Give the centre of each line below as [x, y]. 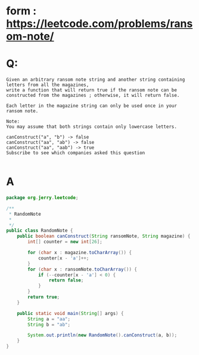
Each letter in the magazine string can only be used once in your [92, 106]
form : [21, 11]
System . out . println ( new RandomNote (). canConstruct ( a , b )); [102, 335]
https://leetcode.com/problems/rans [99, 24]
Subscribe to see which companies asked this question [76, 153]
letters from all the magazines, [48, 85]
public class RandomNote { [40, 231]
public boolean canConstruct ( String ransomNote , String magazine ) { [104, 236]
